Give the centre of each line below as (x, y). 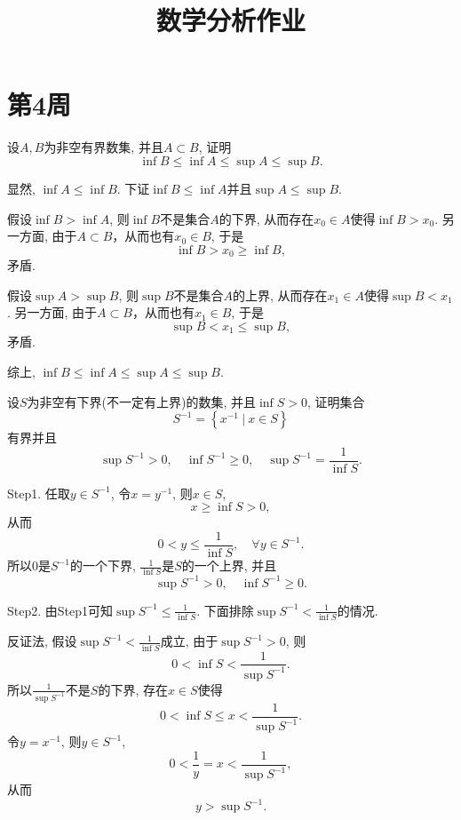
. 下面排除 (225, 610)
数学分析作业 (230, 20)
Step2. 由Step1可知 (60, 610)
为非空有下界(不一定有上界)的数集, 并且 (142, 401)
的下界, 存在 (133, 689)
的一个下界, (103, 565)
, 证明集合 (336, 401)
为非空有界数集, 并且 (103, 147)
